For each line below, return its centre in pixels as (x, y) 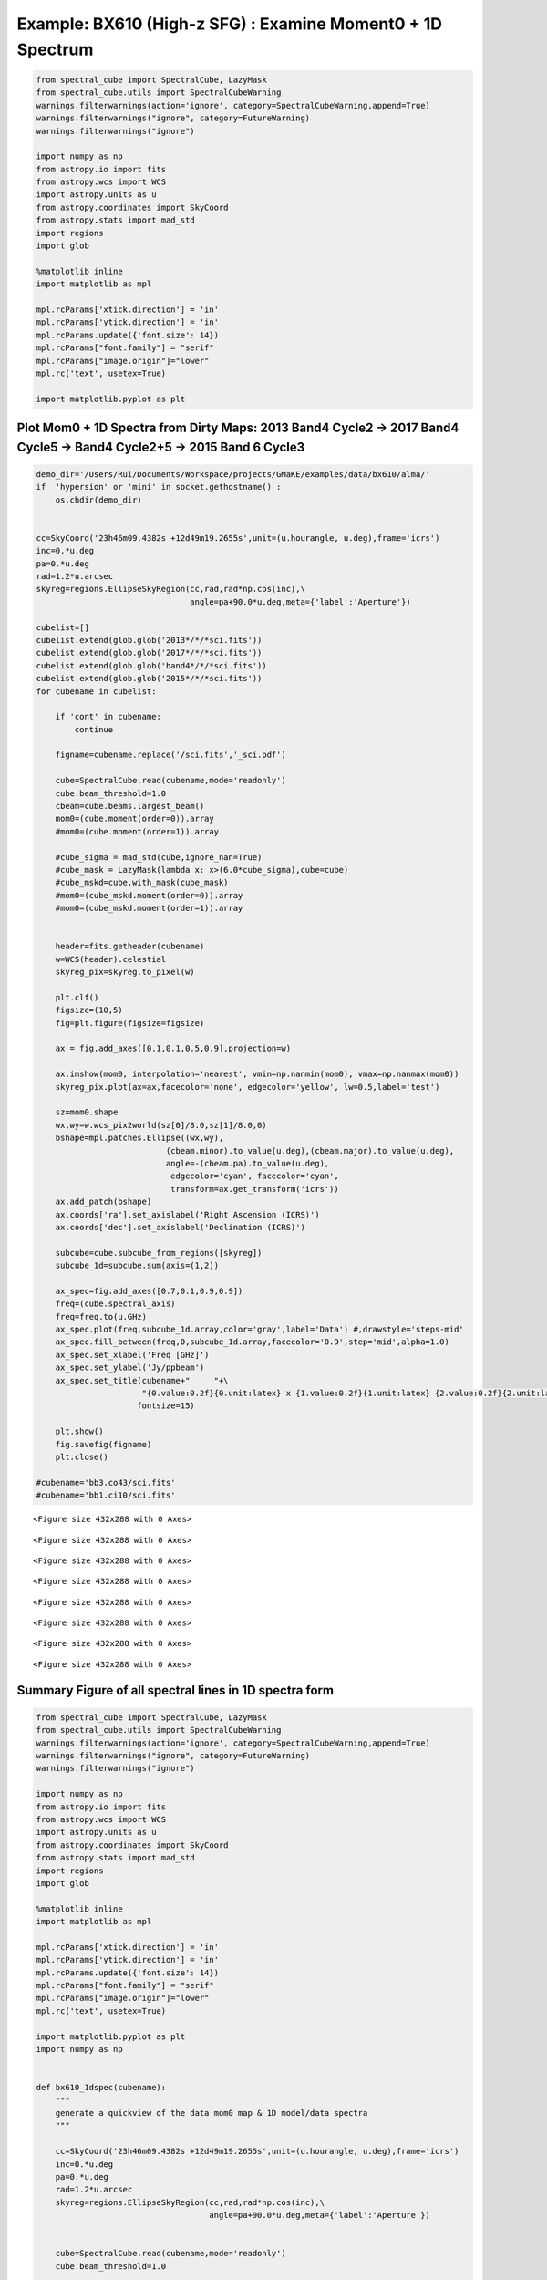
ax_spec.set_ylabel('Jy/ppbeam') (130, 1368)
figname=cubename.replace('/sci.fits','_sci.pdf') (170, 755)
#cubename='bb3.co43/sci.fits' (106, 1482)
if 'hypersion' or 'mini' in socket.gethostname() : (159, 487)
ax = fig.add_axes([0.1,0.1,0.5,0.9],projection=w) (173, 1048)
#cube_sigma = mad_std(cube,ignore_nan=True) (159, 857)
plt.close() (82, 1456)
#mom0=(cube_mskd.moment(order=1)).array (149, 908)
